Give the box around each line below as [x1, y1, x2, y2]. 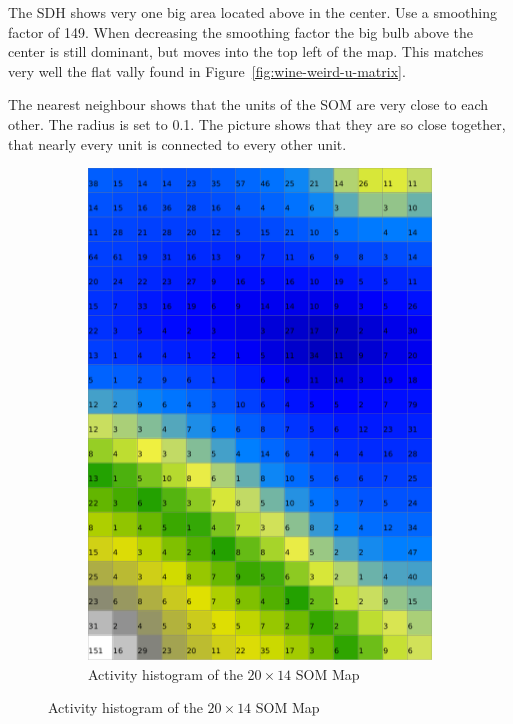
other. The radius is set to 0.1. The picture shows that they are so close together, [8, 113, 506, 134]
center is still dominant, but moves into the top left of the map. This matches [8, 41, 484, 62]
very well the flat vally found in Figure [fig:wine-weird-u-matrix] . [8, 60, 406, 81]
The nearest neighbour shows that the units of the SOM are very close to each [8, 94, 489, 115]
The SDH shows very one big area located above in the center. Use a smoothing [8, 2, 498, 22]
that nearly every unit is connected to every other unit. [8, 133, 347, 154]
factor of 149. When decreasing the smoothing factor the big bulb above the [8, 21, 474, 42]
